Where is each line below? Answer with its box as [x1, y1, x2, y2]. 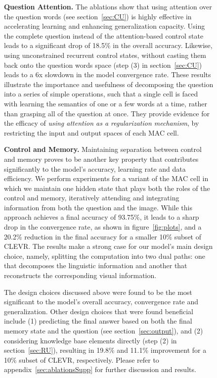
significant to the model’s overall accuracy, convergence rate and [4, 296, 199, 307]
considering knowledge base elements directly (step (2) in [4, 335, 177, 345]
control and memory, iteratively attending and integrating [4, 192, 179, 203]
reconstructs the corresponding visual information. [4, 270, 157, 281]
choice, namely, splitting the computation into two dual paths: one [4, 250, 205, 261]
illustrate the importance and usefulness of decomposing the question [4, 79, 214, 89]
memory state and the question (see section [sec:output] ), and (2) [4, 326, 203, 335]
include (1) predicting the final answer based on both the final [4, 316, 192, 326]
